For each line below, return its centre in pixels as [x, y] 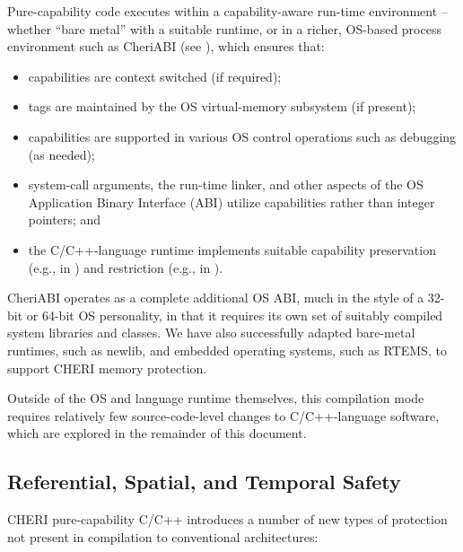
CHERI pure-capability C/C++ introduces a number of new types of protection [227, 519]
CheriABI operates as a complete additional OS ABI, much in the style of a [216, 298]
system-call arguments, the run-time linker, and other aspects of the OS [226, 184]
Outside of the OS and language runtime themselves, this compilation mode [216, 398]
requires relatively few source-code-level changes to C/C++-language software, [223, 415]
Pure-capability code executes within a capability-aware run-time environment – [227, 11]
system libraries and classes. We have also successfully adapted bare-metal [211, 333]
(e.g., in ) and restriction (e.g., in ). [126, 267]
